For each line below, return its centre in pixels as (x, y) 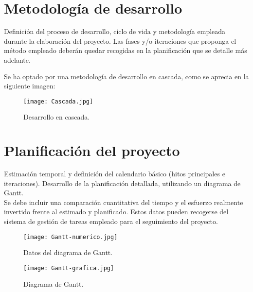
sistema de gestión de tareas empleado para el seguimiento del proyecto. (111, 221)
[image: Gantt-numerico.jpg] (71, 237)
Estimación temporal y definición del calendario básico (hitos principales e (115, 174)
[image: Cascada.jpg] (58, 101)
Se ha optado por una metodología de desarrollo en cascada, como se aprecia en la (126, 76)
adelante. (17, 60)
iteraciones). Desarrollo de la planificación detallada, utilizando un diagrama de (122, 183)
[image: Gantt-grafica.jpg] (69, 268)
